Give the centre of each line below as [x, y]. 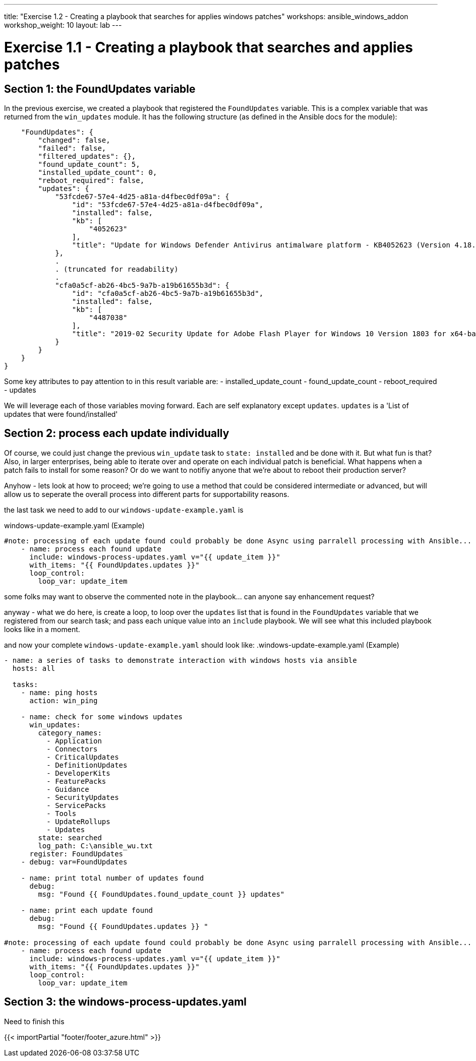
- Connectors [72, 749]
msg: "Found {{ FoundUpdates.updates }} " [123, 926]
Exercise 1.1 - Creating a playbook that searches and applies [209, 47]
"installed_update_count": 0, [98, 172]
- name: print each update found [87, 910]
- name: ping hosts [59, 692]
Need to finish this [34, 1021]
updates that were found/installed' [61, 414]
